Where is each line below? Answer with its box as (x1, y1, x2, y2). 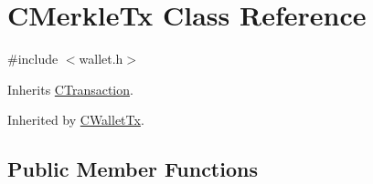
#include (7, 49, 59, 68)
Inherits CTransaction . (7, 79, 133, 98)
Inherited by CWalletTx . (7, 110, 144, 129)
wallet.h (79, 49, 123, 68)
